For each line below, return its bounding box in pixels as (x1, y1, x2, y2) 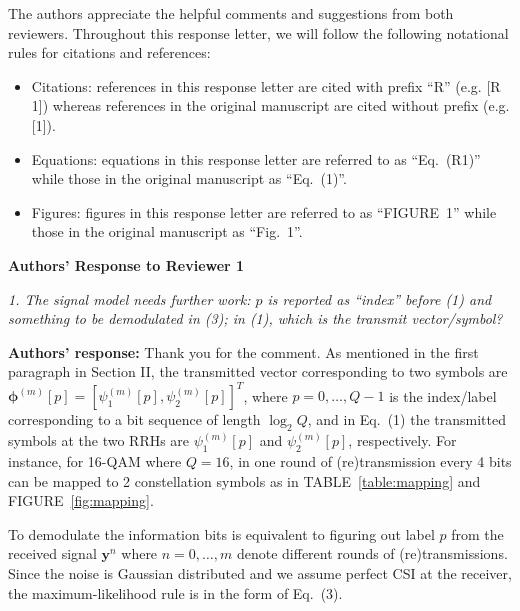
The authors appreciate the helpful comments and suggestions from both (8, 3, 454, 23)
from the (451, 523, 504, 544)
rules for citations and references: (8, 42, 211, 63)
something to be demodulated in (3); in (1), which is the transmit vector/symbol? (8, 308, 503, 329)
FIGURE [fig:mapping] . (8, 490, 154, 511)
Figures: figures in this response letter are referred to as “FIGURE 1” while (31, 201, 497, 222)
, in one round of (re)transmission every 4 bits (229, 451, 512, 471)
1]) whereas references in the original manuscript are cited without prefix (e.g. (31, 95, 510, 116)
